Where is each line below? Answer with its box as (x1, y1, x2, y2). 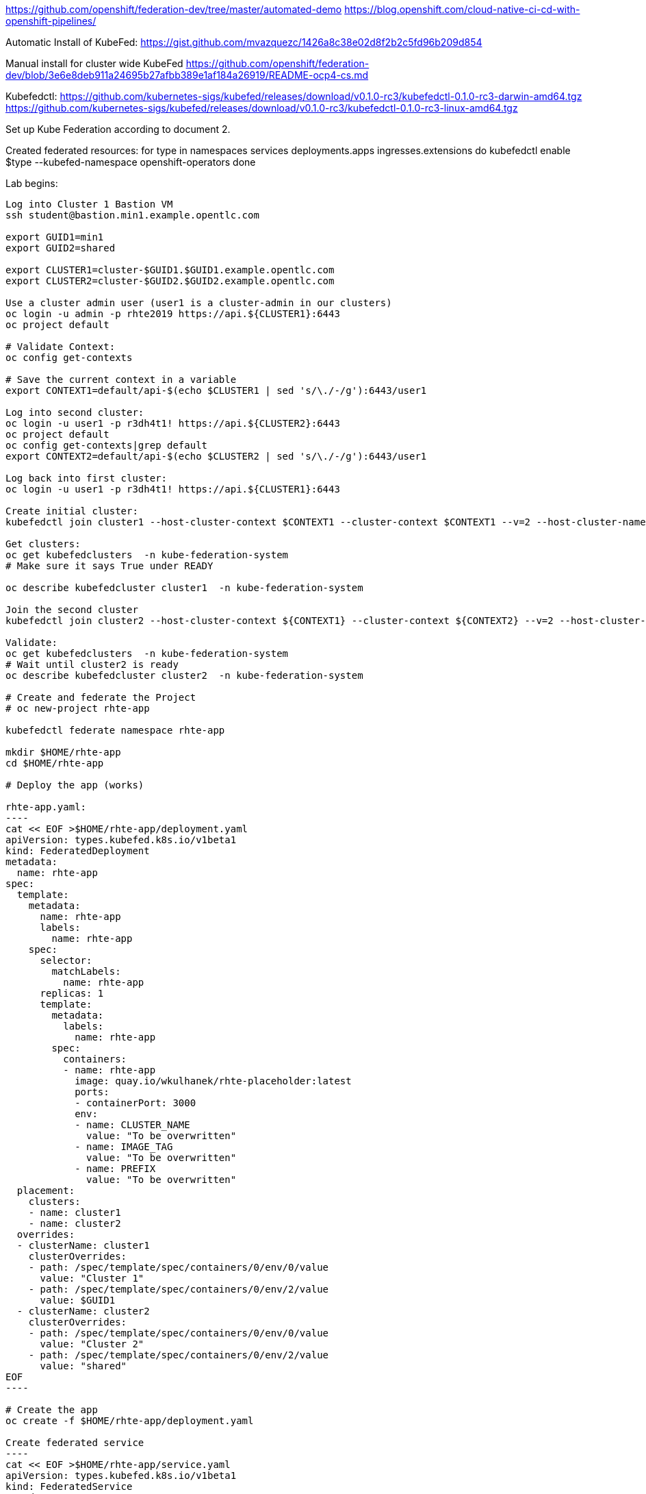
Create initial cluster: (5, 506, 138, 516)
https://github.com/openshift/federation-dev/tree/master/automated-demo (5, 3, 342, 15)
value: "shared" (40, 1360, 127, 1371)
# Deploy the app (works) (5, 780, 144, 790)
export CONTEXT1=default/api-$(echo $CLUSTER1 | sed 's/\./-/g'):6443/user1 (5, 385, 427, 396)
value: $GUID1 (40, 1295, 116, 1306)
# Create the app (5, 1404, 98, 1415)
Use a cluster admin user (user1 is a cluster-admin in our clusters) (5, 297, 392, 308)
